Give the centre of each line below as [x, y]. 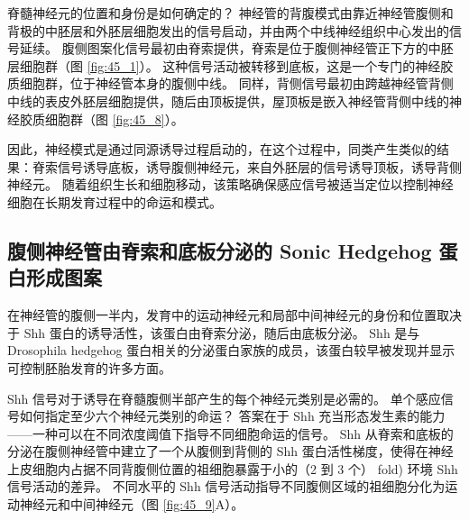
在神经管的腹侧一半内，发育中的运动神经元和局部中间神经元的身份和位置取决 [234, 315]
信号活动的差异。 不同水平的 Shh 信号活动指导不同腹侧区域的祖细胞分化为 [226, 486]
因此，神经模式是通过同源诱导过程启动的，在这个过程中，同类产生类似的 [222, 149]
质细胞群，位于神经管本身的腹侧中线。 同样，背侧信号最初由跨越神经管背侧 [230, 83]
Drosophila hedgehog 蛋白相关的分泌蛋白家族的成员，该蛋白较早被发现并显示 [231, 350]
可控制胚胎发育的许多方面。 [89, 367]
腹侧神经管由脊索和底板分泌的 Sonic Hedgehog [220, 250]
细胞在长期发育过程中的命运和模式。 [115, 201]
